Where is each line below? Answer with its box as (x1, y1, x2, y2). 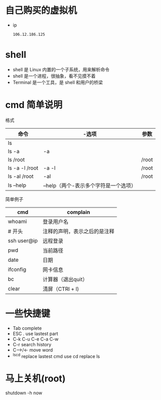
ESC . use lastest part (12, 330, 58, 336)
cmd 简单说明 (5, 99, 63, 111)
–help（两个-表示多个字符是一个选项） (43, 182, 136, 189)
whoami (8, 218, 27, 225)
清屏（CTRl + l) (42, 285, 79, 292)
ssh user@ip (8, 237, 38, 244)
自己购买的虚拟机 (5, 5, 78, 16)
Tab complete (12, 325, 42, 331)
